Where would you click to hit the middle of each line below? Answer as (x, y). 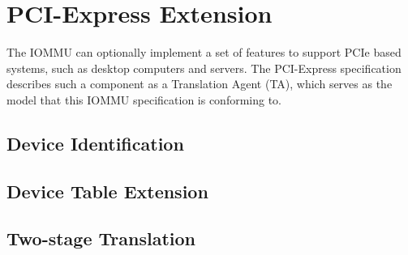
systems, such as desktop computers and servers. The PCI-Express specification (204, 68)
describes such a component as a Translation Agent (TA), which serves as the (200, 84)
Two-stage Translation (101, 238)
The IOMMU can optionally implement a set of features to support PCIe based (204, 52)
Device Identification (95, 143)
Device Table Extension (107, 191)
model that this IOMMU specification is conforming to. (144, 99)
